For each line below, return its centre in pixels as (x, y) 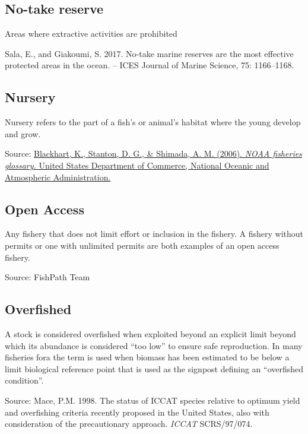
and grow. (23, 133)
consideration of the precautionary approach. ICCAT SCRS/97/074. (129, 424)
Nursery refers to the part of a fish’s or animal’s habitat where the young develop (153, 122)
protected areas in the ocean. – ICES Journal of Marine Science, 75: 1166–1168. (150, 65)
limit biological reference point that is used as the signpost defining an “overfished (154, 368)
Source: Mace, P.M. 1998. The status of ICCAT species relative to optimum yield (153, 400)
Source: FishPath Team (47, 277)
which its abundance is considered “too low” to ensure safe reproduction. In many (154, 345)
